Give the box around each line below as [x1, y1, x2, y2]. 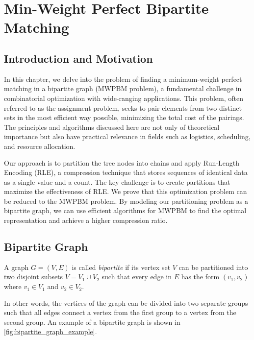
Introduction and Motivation [4, 50, 153, 66]
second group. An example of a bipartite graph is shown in [4, 316, 180, 327]
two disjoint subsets [4, 271, 63, 282]
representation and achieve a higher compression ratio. [4, 215, 168, 225]
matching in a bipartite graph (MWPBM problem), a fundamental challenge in [4, 83, 242, 94]
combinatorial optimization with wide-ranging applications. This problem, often [4, 93, 243, 103]
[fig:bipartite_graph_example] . [4, 326, 97, 337]
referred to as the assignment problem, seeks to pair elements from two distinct [4, 102, 242, 113]
